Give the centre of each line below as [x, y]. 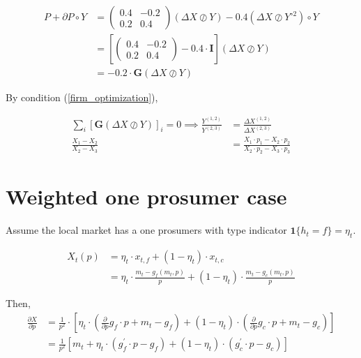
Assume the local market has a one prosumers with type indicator [146, 230]
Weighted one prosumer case [146, 196]
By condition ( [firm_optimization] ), [82, 97]
